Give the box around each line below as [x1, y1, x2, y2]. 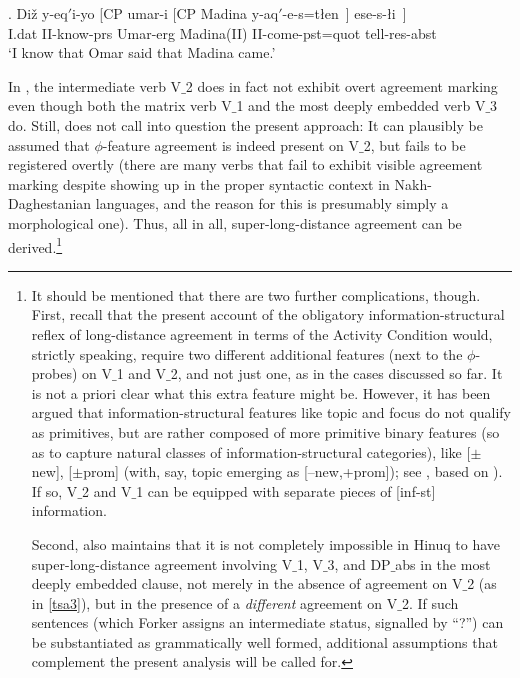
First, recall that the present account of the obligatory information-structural [31, 304, 505, 325]
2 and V [82, 480, 132, 501]
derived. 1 [8, 233, 63, 257]
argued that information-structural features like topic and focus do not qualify [31, 402, 512, 423]
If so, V [31, 480, 78, 501]
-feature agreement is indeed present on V [102, 134, 359, 155]
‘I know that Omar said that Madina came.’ [8, 42, 276, 63]
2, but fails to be [363, 134, 466, 155]
